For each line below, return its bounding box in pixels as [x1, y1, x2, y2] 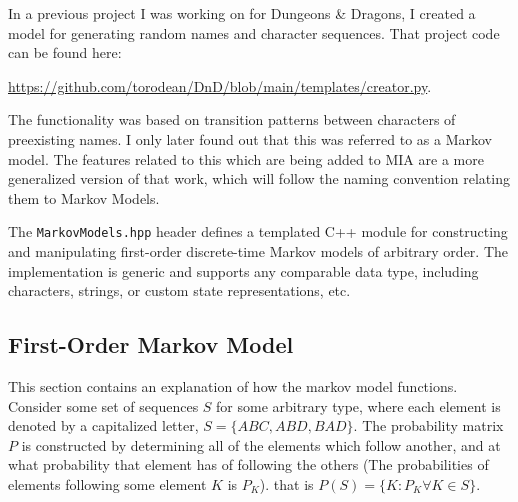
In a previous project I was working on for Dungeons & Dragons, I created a [8, 3, 476, 23]
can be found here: [8, 42, 122, 63]
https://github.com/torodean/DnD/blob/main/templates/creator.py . [8, 75, 432, 96]
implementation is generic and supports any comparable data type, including [8, 260, 479, 281]
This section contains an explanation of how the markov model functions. [8, 375, 458, 396]
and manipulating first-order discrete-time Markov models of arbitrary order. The [8, 241, 508, 261]
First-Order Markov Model [8, 329, 294, 360]
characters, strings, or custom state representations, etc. [8, 280, 351, 301]
